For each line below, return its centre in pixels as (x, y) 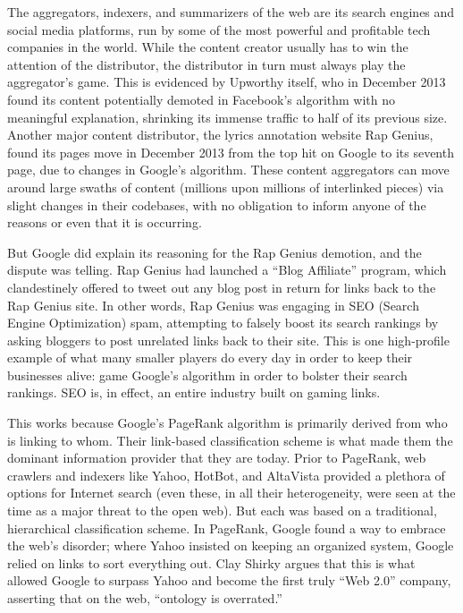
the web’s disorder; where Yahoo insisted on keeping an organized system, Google (231, 545)
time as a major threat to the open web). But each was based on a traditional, (222, 511)
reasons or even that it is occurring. (105, 222)
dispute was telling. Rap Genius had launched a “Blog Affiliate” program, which (227, 270)
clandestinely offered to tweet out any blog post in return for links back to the (222, 287)
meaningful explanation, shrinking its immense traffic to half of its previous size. (227, 117)
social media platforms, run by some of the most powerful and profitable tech (219, 29)
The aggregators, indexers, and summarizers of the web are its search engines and (231, 12)
